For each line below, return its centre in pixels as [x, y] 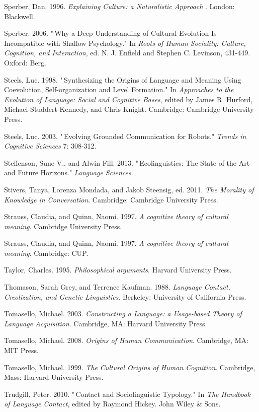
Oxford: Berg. [25, 62]
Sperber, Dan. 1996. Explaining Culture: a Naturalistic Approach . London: [119, 6]
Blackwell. [20, 16]
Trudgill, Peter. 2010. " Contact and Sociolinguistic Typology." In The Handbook [127, 394]
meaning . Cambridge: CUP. [46, 253]
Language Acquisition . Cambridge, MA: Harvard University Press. [106, 323]
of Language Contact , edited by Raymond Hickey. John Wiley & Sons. [112, 404]
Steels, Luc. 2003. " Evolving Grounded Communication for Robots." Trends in [125, 136]
